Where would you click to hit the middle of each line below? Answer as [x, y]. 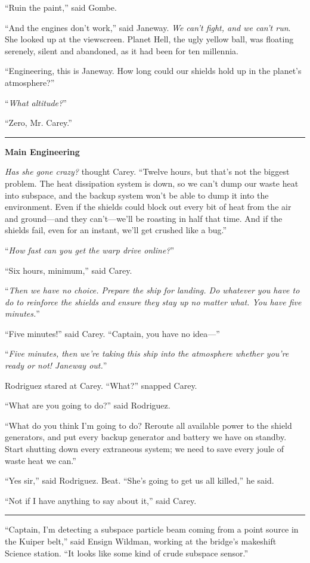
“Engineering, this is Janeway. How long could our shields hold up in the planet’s [153, 71]
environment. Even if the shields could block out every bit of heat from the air [148, 207]
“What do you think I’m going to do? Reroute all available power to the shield [148, 425]
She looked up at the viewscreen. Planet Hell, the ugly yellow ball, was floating [149, 39]
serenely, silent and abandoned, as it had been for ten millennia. [122, 50]
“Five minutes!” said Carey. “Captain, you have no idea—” [112, 333]
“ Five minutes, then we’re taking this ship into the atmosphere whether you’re [147, 353]
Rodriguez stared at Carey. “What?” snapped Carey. [101, 385]
